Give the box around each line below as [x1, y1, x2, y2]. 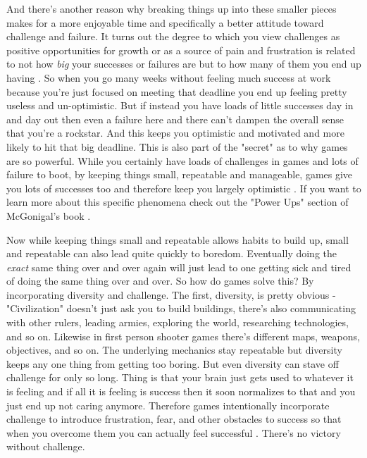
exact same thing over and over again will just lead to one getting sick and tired [6, 259, 352, 274]
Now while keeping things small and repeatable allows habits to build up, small [6, 232, 349, 247]
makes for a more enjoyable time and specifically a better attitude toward [6, 15, 324, 30]
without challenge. [6, 439, 85, 454]
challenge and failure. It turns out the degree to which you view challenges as [6, 29, 340, 44]
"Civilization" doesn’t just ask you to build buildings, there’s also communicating [6, 301, 356, 316]
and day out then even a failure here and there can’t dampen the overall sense [6, 111, 344, 126]
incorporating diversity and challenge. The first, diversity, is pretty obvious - [6, 287, 336, 302]
